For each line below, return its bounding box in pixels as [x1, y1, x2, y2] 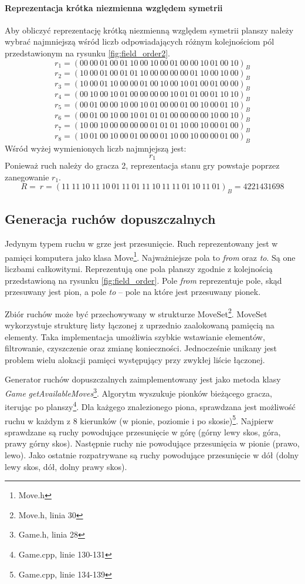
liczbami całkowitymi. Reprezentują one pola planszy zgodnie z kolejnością [5, 263, 273, 275]
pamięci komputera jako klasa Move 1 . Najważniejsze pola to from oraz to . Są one [5, 249, 296, 263]
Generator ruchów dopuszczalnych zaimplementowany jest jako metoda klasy [5, 373, 281, 385]
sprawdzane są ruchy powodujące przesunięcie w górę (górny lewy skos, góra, [5, 425, 281, 438]
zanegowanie [5, 170, 49, 183]
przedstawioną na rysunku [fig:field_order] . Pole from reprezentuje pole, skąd [5, 274, 282, 286]
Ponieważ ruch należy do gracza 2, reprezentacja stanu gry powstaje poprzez [5, 159, 280, 171]
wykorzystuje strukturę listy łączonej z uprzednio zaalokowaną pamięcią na [5, 319, 274, 331]
